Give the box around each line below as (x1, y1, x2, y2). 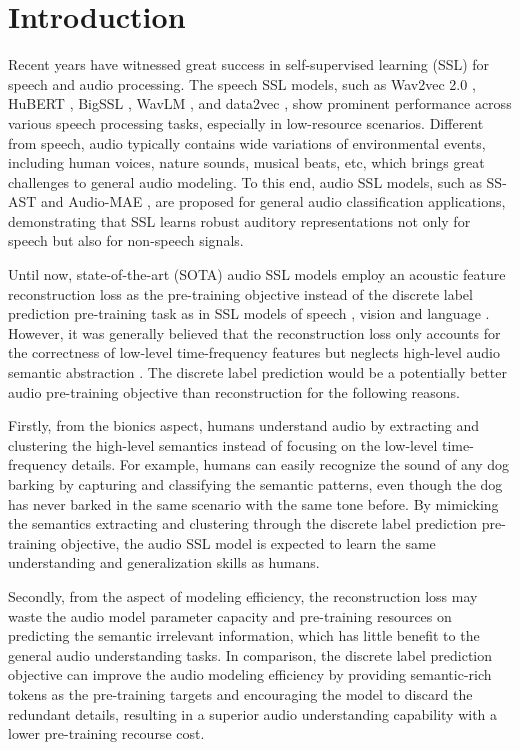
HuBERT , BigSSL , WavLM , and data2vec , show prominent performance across (8, 93, 512, 114)
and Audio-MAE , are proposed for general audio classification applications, (41, 191, 506, 212)
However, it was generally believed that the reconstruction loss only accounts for (8, 322, 501, 343)
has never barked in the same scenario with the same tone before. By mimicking (8, 493, 499, 514)
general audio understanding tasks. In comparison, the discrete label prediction (8, 644, 493, 665)
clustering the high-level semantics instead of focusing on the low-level (8, 434, 438, 455)
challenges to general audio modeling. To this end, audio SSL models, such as (8, 171, 482, 192)
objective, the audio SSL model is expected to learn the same (60, 532, 436, 553)
